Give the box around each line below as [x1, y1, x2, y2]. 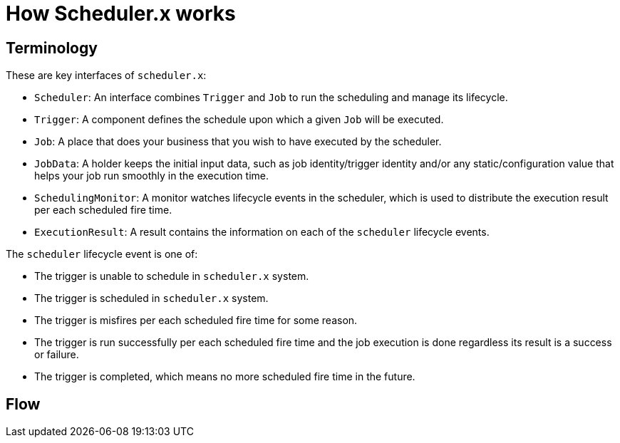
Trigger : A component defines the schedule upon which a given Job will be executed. [34, 113, 444, 126]
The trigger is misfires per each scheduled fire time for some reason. [34, 314, 358, 327]
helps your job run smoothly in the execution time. [34, 170, 269, 182]
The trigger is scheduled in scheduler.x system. [34, 292, 269, 305]
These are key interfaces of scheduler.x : [6, 69, 207, 82]
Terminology [6, 38, 98, 57]
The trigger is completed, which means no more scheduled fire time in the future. [34, 370, 415, 383]
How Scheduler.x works [6, 1, 236, 26]
